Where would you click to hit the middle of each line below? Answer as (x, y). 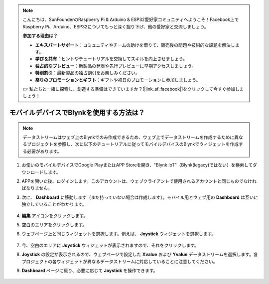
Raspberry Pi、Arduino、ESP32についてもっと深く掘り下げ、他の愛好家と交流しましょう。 (116, 26)
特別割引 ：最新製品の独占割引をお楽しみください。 (87, 73)
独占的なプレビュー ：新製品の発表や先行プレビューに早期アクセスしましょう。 (116, 66)
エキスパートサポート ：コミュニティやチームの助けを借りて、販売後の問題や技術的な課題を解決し (135, 45)
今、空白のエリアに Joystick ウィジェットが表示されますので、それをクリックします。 (110, 245)
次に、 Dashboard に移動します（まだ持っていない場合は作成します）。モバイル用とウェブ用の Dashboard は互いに (140, 197)
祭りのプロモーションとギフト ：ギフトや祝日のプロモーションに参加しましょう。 (118, 80)
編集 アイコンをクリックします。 (55, 215)
